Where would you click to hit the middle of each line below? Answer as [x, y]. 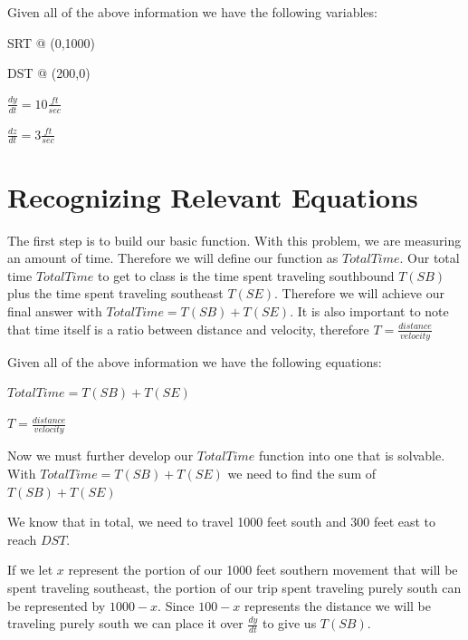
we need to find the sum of [302, 473]
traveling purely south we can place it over [125, 623]
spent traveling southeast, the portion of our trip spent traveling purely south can [234, 587]
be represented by [57, 605]
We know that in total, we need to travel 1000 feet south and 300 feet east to [222, 522]
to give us [289, 623]
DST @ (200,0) [49, 73]
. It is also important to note [369, 310]
